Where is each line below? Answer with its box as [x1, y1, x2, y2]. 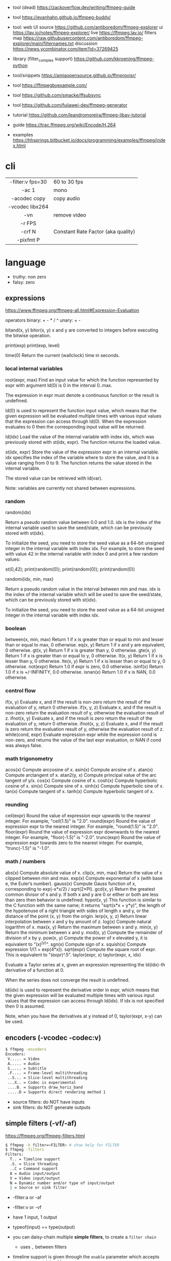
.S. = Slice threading [10, 1161, 58, 1167]
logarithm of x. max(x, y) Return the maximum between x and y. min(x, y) [5, 924, 158, 930]
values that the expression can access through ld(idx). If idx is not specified [5, 998, 164, 1004]
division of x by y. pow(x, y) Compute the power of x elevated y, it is [5, 935, 148, 941]
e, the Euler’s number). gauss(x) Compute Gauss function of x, [5, 881, 136, 887]
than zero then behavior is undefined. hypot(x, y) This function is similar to [5, 896, 162, 903]
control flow [5, 687, 36, 694]
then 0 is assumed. [5, 1003, 45, 1009]
